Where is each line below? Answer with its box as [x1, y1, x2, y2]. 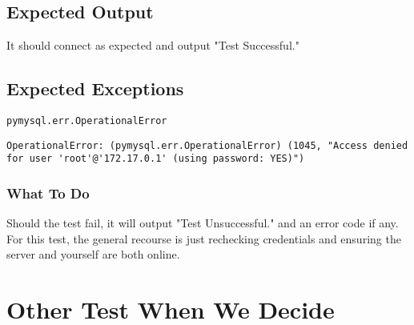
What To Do [6, 183, 90, 203]
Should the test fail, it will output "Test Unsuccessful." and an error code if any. [6, 215, 399, 231]
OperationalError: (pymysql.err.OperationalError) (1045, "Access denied [6, 139, 408, 151]
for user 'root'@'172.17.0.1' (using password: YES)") [6, 153, 305, 165]
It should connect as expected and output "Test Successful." [6, 37, 299, 54]
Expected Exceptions [6, 76, 184, 101]
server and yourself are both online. [6, 246, 180, 263]
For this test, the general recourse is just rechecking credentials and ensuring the [6, 230, 401, 247]
